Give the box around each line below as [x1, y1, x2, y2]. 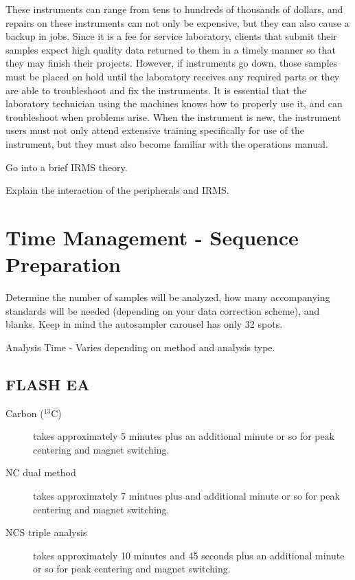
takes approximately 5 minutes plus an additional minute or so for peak [33, 429, 335, 443]
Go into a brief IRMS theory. [5, 159, 128, 174]
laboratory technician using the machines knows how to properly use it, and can [5, 96, 343, 111]
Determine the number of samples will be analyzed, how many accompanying [5, 290, 330, 304]
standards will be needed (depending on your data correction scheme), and [5, 303, 320, 317]
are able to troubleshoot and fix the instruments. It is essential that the [5, 82, 307, 97]
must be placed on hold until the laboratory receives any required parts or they [5, 69, 340, 83]
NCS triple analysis [5, 525, 87, 539]
